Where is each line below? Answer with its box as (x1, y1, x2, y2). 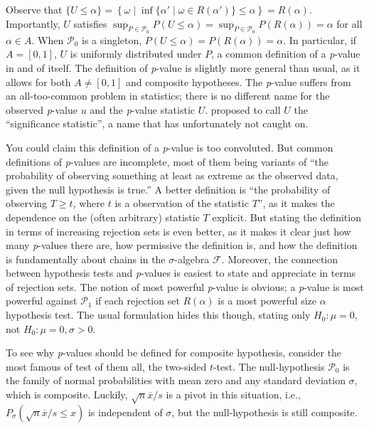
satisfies (73, 16, 107, 31)
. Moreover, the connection (221, 251, 338, 266)
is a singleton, (82, 32, 142, 47)
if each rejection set (95, 293, 180, 308)
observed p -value (6, 102, 77, 117)
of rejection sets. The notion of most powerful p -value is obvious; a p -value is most (6, 279, 364, 294)
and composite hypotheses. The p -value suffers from (125, 74, 351, 89)
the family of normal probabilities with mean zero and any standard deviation (6, 373, 346, 388)
